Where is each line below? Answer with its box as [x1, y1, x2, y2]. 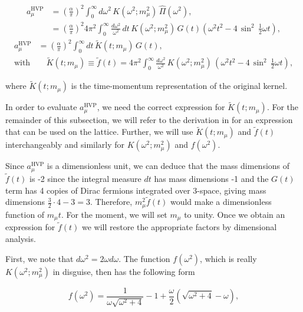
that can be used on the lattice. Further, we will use [5, 125, 193, 138]
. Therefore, [90, 195, 133, 208]
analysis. [5, 233, 36, 245]
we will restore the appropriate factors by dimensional [81, 221, 277, 233]
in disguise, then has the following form [52, 265, 195, 277]
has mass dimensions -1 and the [154, 172, 269, 184]
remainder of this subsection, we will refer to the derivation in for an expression [5, 114, 293, 126]
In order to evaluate [5, 101, 77, 113]
